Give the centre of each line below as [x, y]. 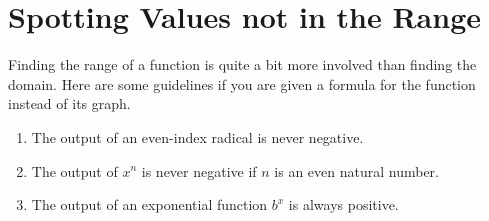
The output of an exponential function [149, 204]
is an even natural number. [357, 170]
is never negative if [199, 170]
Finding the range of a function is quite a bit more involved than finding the [242, 64]
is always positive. [343, 204]
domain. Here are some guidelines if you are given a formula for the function [242, 83]
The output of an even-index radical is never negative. [197, 136]
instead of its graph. [69, 103]
